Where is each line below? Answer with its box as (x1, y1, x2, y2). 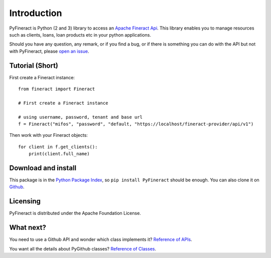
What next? (9, 223, 46, 232)
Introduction (9, 8, 62, 19)
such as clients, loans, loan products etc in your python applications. (9, 32, 152, 38)
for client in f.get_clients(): (18, 144, 98, 150)
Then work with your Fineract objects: (9, 132, 88, 138)
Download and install (9, 163, 77, 172)
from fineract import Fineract (18, 86, 95, 92)
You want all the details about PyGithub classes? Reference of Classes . (9, 245, 157, 251)
